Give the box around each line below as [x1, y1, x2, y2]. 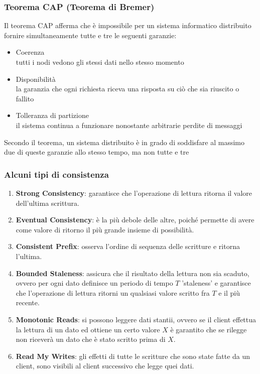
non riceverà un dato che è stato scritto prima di [16, 334, 166, 344]
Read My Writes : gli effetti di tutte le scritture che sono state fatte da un [16, 350, 250, 361]
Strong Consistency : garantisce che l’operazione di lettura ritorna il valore [16, 187, 252, 198]
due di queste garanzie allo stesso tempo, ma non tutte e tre [4, 147, 189, 157]
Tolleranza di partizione [16, 110, 89, 120]
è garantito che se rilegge [170, 324, 247, 334]
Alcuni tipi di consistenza [4, 168, 109, 180]
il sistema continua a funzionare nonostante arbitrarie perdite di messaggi [16, 119, 242, 130]
